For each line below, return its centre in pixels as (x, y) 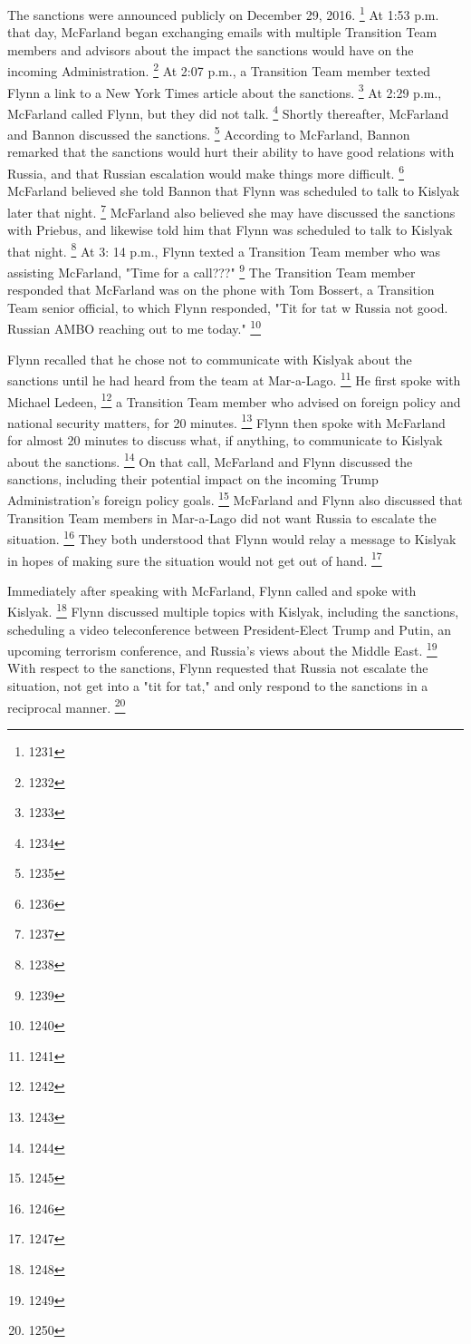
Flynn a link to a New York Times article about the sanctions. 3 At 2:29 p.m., (225, 91)
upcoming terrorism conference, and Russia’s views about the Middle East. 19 (222, 649)
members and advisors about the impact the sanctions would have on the (211, 49)
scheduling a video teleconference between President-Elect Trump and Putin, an (230, 629)
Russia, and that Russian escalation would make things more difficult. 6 (206, 172)
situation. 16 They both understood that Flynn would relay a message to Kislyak (232, 537)
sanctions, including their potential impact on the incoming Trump (193, 478)
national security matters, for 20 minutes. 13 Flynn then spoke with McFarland (226, 421)
